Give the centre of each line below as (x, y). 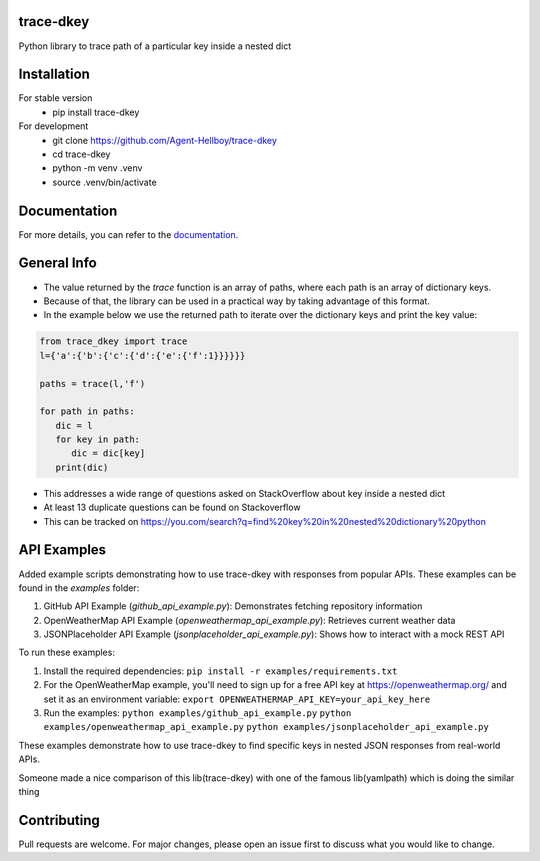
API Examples (62, 550)
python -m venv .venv (97, 168)
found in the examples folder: (79, 587)
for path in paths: (87, 411)
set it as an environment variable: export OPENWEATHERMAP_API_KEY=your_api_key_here (237, 699)
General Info (57, 263)
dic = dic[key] (108, 453)
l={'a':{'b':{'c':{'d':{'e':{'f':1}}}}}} (142, 355)
